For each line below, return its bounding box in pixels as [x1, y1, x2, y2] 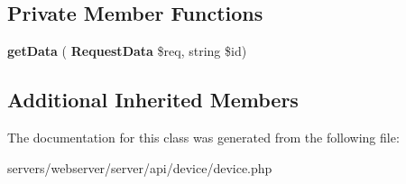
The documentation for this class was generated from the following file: [7, 128, 400, 146]
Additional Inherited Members [7, 86, 299, 114]
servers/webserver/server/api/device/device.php [7, 158, 272, 177]
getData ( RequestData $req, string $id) [7, 41, 247, 60]
